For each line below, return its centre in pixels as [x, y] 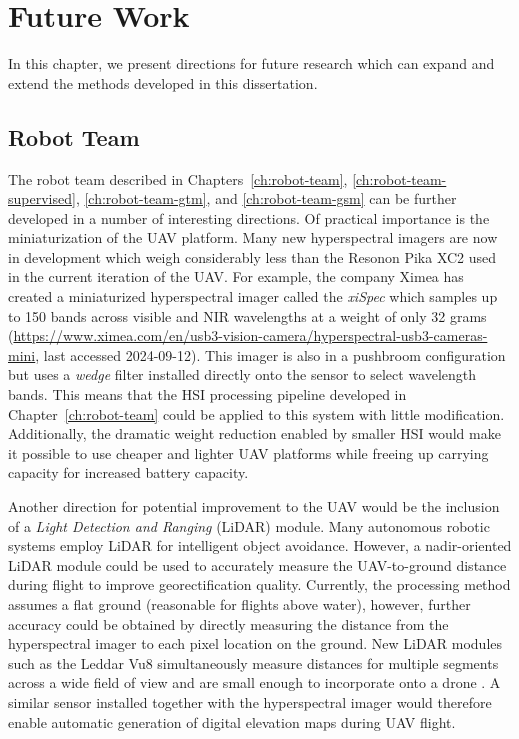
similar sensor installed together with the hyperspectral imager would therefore [250, 701]
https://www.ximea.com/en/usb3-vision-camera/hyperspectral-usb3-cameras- [250, 335]
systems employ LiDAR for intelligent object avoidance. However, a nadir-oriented [260, 545]
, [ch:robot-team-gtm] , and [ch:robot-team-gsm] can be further [266, 198]
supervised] [42, 198]
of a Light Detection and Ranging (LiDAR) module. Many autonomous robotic [249, 525]
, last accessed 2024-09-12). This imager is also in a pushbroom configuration [270, 354]
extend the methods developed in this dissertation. [163, 82]
